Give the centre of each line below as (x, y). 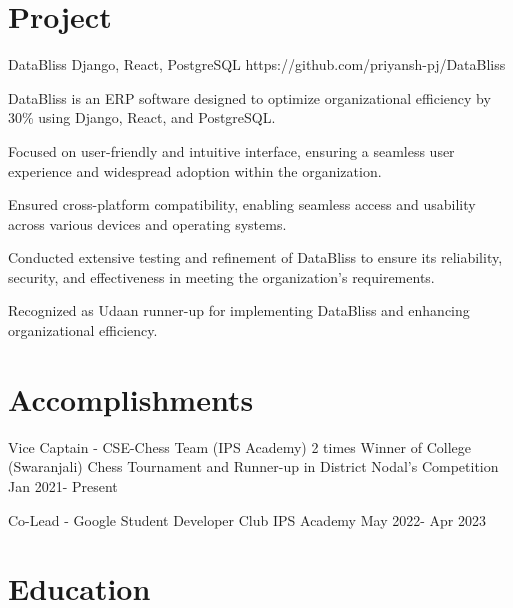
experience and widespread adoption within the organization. (195, 170)
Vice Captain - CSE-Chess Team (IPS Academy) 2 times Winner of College (239, 446)
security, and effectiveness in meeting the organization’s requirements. (221, 276)
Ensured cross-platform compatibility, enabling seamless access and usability (242, 204)
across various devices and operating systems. (147, 223)
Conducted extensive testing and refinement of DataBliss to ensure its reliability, (255, 257)
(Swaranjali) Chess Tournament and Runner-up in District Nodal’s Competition (253, 466)
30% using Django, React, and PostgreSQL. (142, 117)
